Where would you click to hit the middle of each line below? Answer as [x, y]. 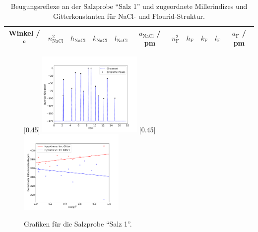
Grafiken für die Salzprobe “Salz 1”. [78, 224]
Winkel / [24, 33]
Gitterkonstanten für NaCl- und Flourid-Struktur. [129, 16]
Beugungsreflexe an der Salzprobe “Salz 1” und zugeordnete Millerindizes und [129, 6]
